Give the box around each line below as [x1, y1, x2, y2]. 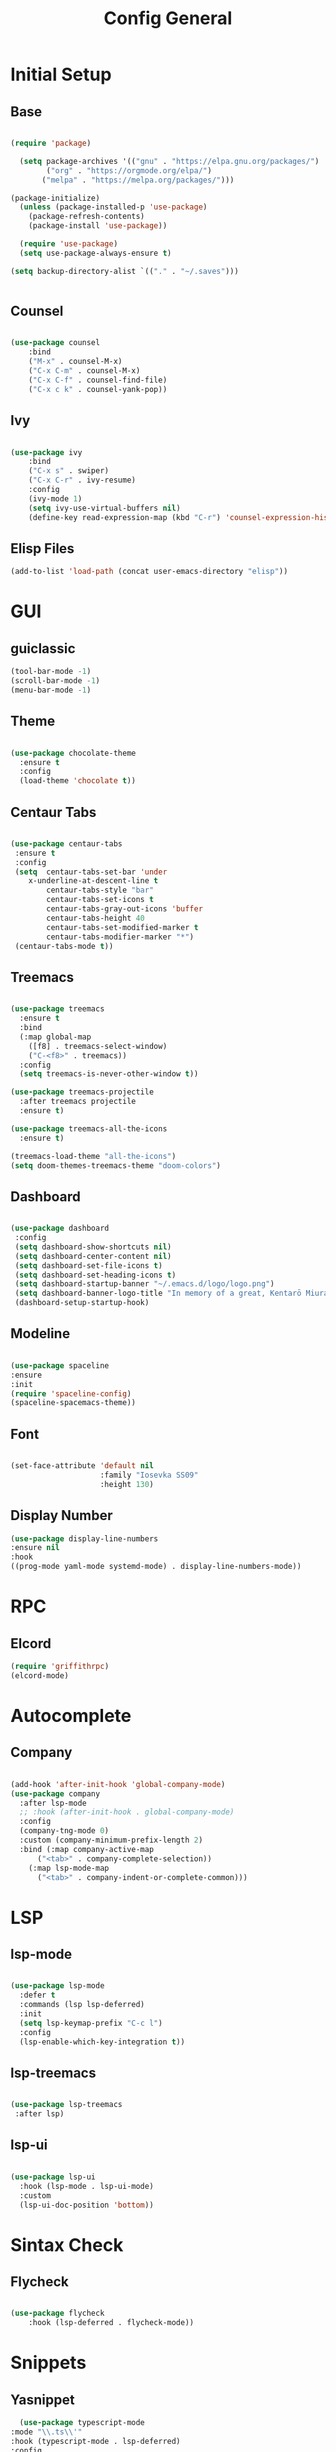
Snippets [10, 2352, 87, 2374]
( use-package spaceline [10, 1360, 110, 1371]
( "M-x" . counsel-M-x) [28, 357, 123, 367]
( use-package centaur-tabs [10, 838, 123, 849]
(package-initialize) [10, 193, 101, 203]
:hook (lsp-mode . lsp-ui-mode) [19, 2181, 155, 2191]
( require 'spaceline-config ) [10, 1388, 132, 1399]
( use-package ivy [10, 447, 83, 457]
